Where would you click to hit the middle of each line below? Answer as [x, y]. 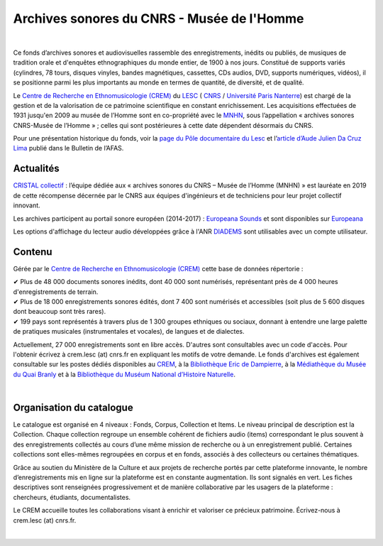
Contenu [33, 252]
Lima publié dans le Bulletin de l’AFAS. [68, 148]
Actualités [36, 169]
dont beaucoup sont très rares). [60, 312]
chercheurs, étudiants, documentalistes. [72, 497]
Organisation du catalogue [73, 407]
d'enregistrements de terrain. [56, 292]
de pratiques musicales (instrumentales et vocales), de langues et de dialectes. [129, 332]
